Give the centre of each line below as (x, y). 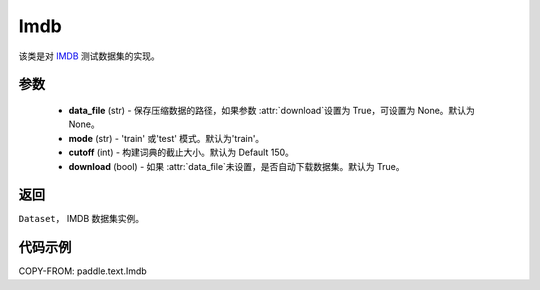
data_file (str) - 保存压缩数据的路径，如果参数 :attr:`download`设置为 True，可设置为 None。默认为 (271, 110)
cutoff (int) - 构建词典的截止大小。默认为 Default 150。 (181, 152)
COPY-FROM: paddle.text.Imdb (82, 271)
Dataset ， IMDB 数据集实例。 (81, 219)
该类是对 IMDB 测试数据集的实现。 (89, 56)
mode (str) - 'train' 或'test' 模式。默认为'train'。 (166, 138)
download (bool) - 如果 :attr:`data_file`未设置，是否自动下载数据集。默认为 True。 (236, 166)
